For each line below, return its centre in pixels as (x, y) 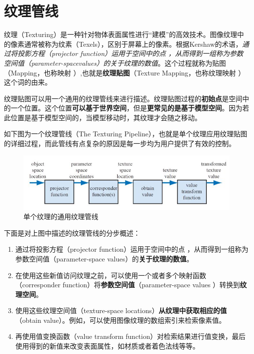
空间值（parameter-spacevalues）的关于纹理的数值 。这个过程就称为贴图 (115, 63)
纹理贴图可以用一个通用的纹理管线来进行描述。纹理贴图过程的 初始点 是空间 (123, 98)
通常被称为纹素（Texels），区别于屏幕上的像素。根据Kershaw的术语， (133, 44)
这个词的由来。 (28, 82)
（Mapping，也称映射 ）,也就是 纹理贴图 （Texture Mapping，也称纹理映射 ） (125, 72)
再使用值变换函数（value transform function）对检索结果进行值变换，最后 (130, 336)
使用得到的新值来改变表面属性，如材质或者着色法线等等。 (107, 346)
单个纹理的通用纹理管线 (61, 216)
